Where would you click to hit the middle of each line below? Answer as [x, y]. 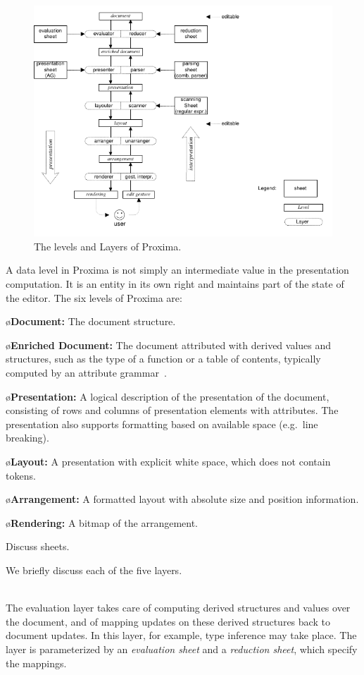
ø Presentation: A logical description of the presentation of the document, [168, 396]
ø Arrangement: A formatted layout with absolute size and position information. [182, 499]
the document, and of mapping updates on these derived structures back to [168, 621]
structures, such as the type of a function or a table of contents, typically [163, 359]
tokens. [21, 475]
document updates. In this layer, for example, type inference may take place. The [181, 635]
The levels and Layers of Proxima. [108, 246]
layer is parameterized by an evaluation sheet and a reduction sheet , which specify [182, 649]
